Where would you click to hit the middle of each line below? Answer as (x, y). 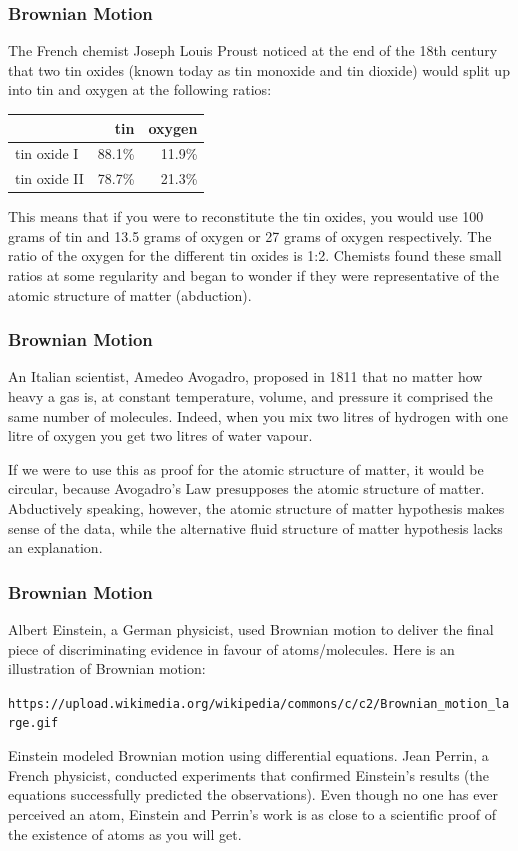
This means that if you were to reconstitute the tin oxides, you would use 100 (246, 216)
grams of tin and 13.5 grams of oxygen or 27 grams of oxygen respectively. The (250, 235)
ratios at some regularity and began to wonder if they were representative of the (253, 275)
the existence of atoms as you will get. (125, 833)
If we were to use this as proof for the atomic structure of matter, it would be (246, 468)
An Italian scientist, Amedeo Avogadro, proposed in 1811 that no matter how (245, 376)
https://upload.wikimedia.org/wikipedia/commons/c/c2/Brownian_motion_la (259, 703)
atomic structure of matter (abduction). (130, 294)
